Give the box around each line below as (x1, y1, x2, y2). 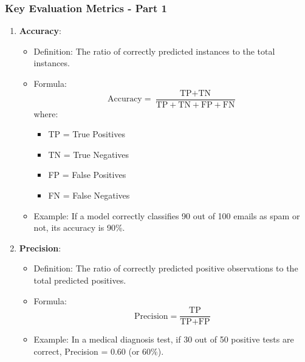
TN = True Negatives (48, 148, 129, 160)
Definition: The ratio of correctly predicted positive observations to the (33, 262, 298, 275)
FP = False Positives (48, 168, 126, 181)
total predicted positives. (33, 274, 126, 286)
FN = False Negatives (48, 189, 130, 202)
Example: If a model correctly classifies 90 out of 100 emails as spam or (33, 209, 300, 222)
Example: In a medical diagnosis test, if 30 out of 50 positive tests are (33, 333, 294, 346)
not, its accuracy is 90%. (33, 221, 125, 234)
